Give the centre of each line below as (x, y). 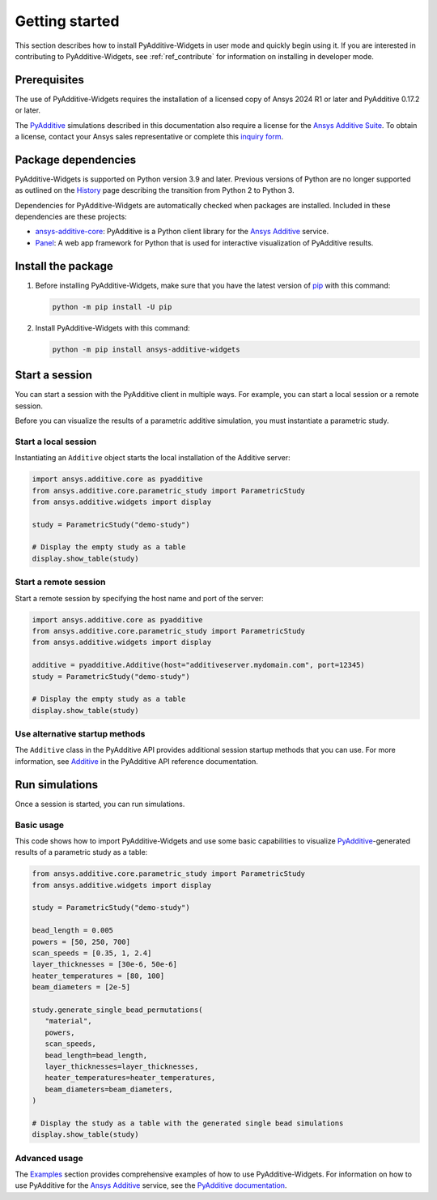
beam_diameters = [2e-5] (81, 987)
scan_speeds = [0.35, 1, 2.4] (92, 953)
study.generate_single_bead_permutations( (117, 1010)
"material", (68, 1021)
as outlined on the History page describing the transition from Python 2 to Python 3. (155, 190)
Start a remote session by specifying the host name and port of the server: (140, 598)
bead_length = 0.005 (72, 931)
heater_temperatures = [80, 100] (98, 976)
